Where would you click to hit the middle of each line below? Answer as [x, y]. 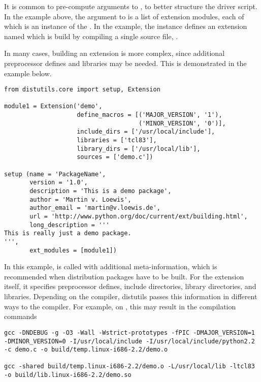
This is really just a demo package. [68, 233]
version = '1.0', [59, 183]
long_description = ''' [70, 225]
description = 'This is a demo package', [101, 191]
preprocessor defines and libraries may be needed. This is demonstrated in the [125, 63]
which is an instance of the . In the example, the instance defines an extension [126, 26]
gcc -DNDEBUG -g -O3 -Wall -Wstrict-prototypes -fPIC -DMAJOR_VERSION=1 [129, 332]
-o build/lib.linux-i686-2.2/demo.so [68, 375]
